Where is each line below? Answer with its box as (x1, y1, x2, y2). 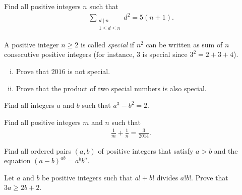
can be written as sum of (146, 39, 223, 49)
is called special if (81, 39, 134, 49)
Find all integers (4, 100, 54, 110)
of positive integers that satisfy (98, 145, 194, 156)
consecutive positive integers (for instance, (4, 49, 135, 59)
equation (4, 155, 31, 166)
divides (156, 172, 178, 182)
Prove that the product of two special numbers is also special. (16, 83, 207, 93)
